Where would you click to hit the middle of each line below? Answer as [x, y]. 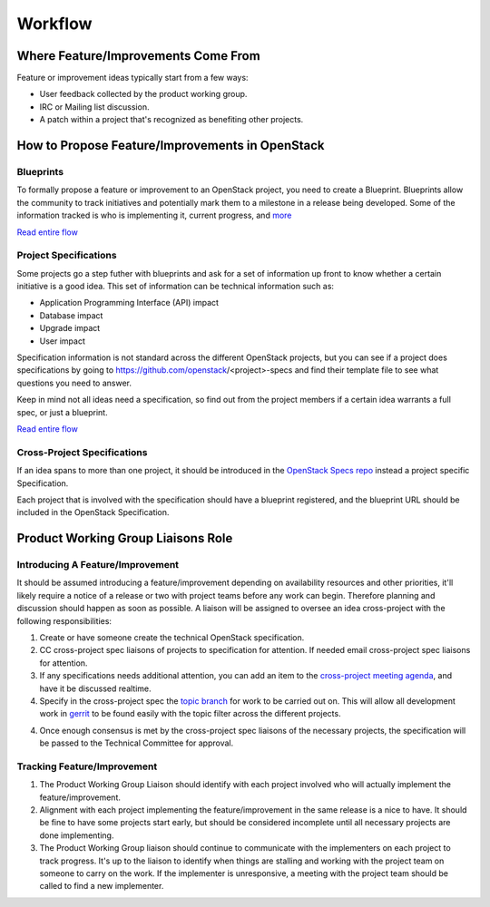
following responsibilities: [64, 620]
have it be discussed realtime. [95, 688]
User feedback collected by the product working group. [143, 94]
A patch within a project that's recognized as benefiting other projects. [171, 120]
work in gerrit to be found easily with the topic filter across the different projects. [190, 714]
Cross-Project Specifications [82, 452]
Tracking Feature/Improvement [87, 766]
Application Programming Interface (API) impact [129, 303]
